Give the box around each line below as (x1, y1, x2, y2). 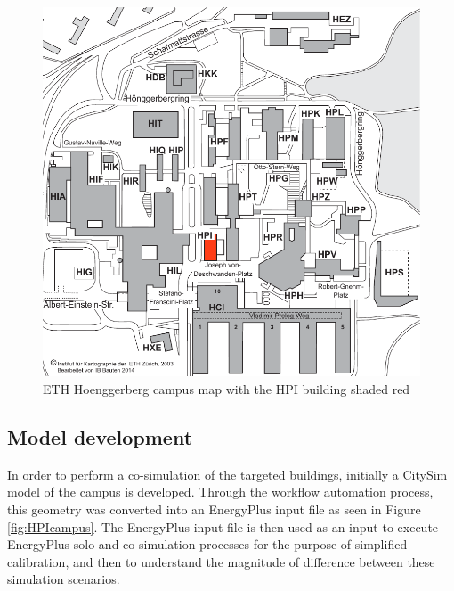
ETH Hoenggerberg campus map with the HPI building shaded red (43, 379, 410, 398)
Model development (7, 423, 193, 450)
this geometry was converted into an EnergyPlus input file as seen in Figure (7, 499, 421, 518)
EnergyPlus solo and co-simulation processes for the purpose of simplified (7, 535, 408, 554)
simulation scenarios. (7, 570, 120, 588)
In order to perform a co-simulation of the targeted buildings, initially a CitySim (7, 464, 448, 483)
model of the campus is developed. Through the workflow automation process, (7, 482, 434, 501)
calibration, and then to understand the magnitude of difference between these (7, 552, 435, 570)
